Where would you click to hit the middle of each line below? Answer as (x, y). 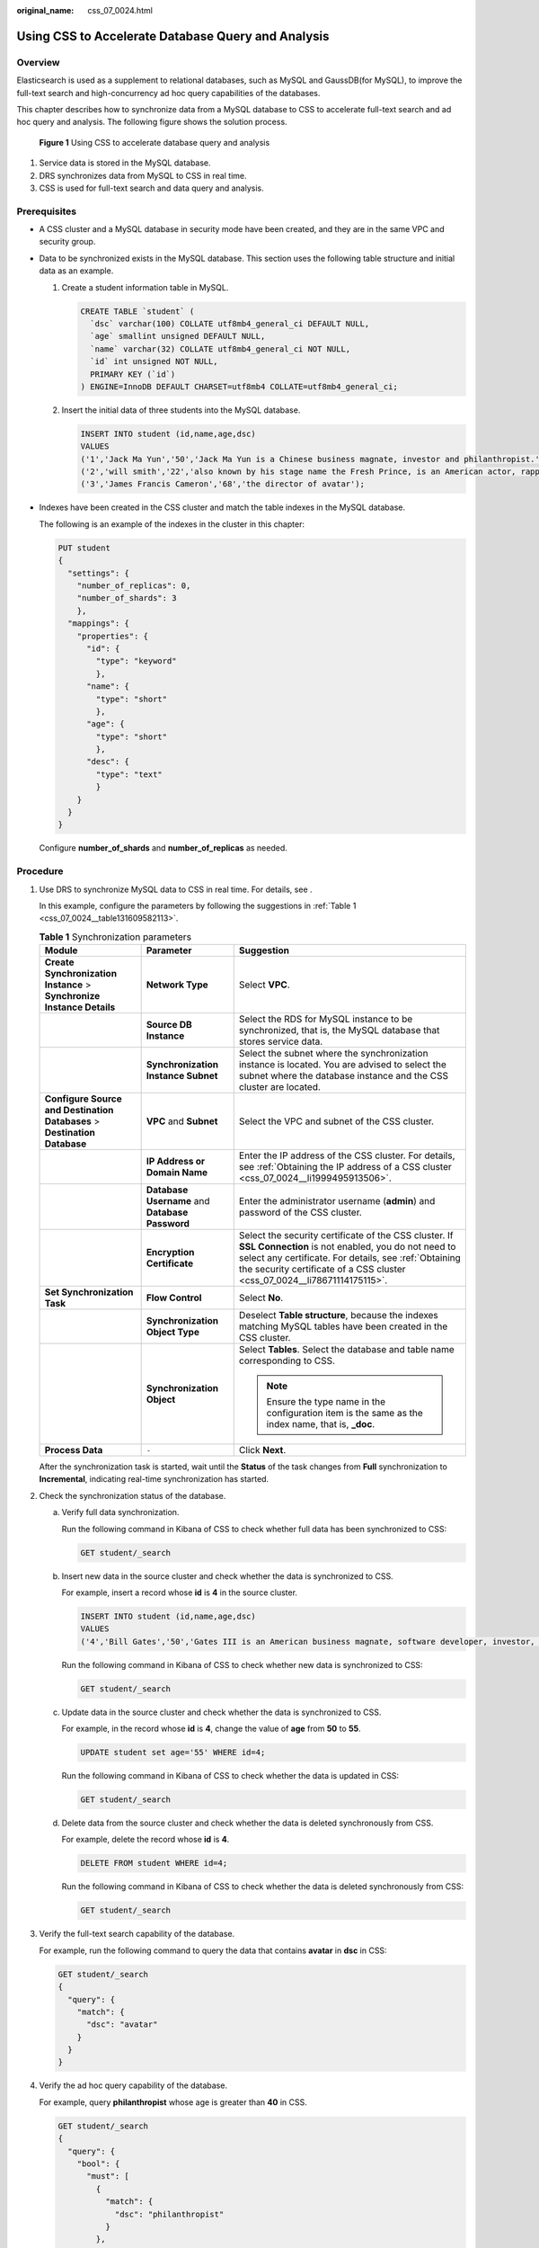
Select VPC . (265, 985)
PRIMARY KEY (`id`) (133, 374)
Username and (178, 1201)
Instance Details (80, 1007)
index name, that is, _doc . (321, 1424)
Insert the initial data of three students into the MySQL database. (181, 410)
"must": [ (108, 2177)
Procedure (40, 871)
